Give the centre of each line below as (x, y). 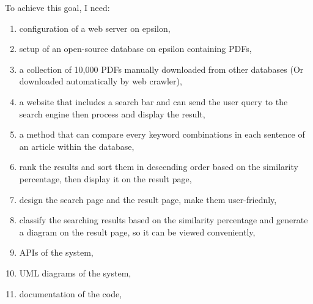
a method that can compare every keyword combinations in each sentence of (162, 134)
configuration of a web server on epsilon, (95, 28)
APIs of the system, (56, 252)
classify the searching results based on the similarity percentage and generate (164, 220)
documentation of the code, (71, 293)
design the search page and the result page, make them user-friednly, (148, 199)
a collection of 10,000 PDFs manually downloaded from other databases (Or (161, 69)
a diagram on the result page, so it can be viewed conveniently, (137, 232)
